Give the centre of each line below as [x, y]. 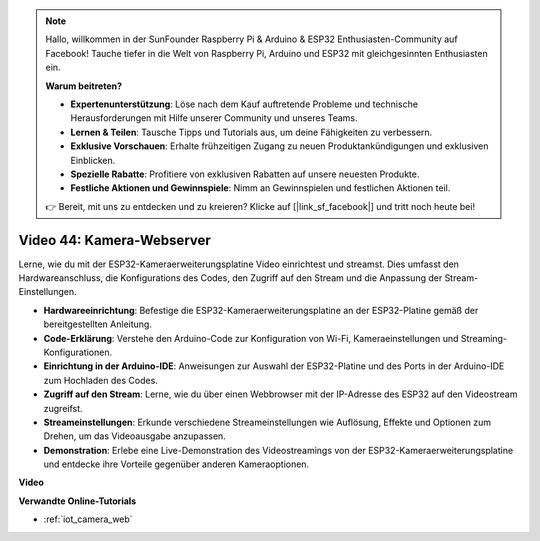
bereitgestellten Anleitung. [97, 324]
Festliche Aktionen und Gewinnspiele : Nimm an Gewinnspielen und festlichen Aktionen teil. [260, 188]
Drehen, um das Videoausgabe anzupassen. [135, 436]
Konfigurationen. [78, 352]
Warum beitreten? [84, 86]
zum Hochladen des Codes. [101, 380]
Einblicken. [93, 160]
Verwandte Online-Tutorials [77, 501]
